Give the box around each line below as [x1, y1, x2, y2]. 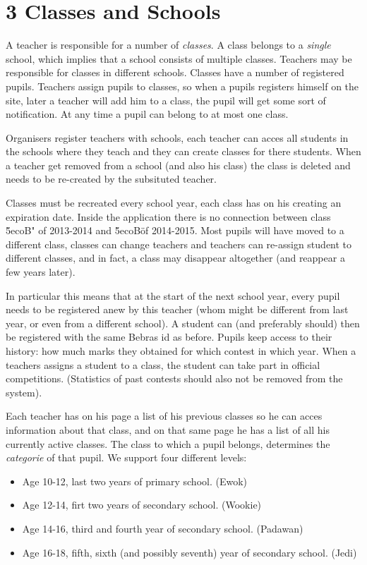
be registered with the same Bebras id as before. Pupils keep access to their [6, 329, 332, 344]
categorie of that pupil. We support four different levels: [6, 450, 247, 465]
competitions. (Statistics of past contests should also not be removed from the [6, 371, 343, 386]
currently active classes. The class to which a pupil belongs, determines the [6, 436, 330, 451]
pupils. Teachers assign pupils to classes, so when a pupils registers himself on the [6, 78, 359, 93]
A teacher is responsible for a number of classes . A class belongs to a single [6, 37, 331, 52]
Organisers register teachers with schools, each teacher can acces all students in [6, 130, 349, 145]
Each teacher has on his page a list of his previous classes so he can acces [6, 408, 323, 423]
